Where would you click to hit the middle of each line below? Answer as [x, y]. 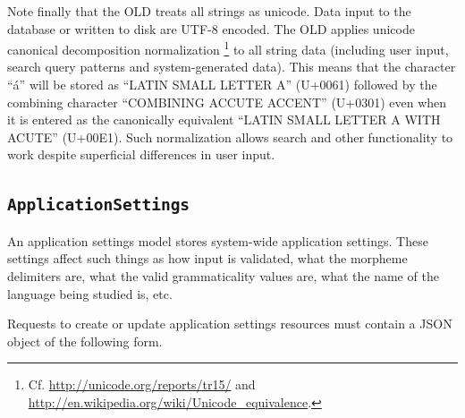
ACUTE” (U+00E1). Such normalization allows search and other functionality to [230, 136]
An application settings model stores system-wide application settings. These [218, 240]
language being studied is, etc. [90, 293]
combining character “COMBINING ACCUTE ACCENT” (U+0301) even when [227, 102]
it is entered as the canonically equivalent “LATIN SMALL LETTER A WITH [224, 119]
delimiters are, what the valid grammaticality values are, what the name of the [223, 275]
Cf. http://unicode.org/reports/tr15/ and [142, 384]
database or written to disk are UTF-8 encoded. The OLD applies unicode [211, 28]
